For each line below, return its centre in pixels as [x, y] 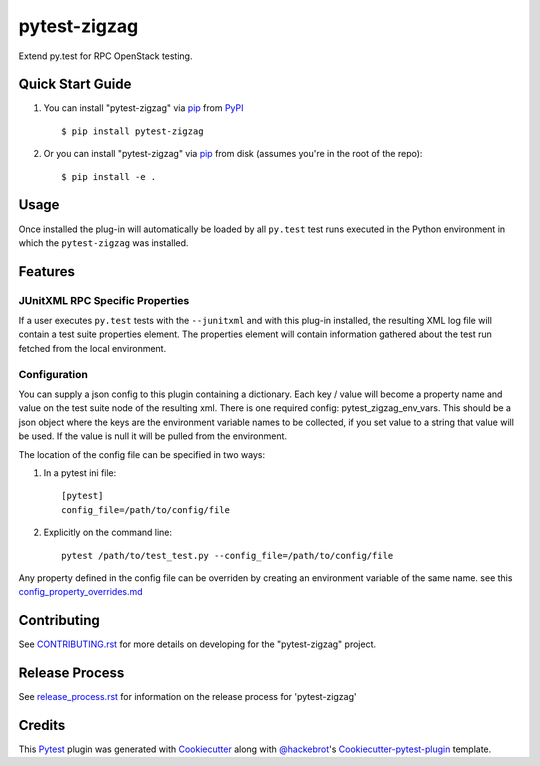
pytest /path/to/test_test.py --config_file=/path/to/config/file [227, 555]
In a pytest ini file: [80, 472]
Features [46, 271]
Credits [42, 725]
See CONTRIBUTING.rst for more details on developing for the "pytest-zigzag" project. [197, 644]
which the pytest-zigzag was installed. [103, 242]
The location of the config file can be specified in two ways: [142, 454]
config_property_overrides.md [81, 592]
